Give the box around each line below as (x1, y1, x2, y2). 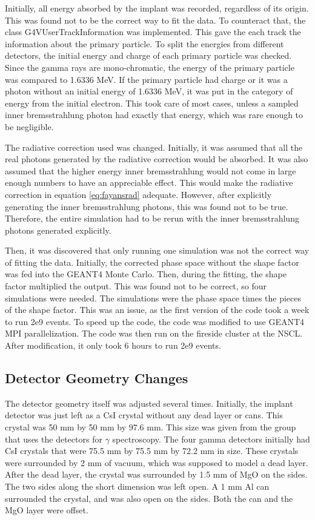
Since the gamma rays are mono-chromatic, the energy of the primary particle (5, 61, 294, 73)
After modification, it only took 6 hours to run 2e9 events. (5, 339, 221, 352)
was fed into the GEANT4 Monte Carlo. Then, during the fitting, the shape (5, 268, 287, 280)
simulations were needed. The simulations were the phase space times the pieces (5, 291, 302, 304)
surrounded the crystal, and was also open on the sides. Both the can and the (5, 492, 293, 504)
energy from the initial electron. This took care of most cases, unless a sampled (5, 96, 299, 109)
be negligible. (5, 120, 54, 133)
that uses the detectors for (5, 432, 102, 445)
